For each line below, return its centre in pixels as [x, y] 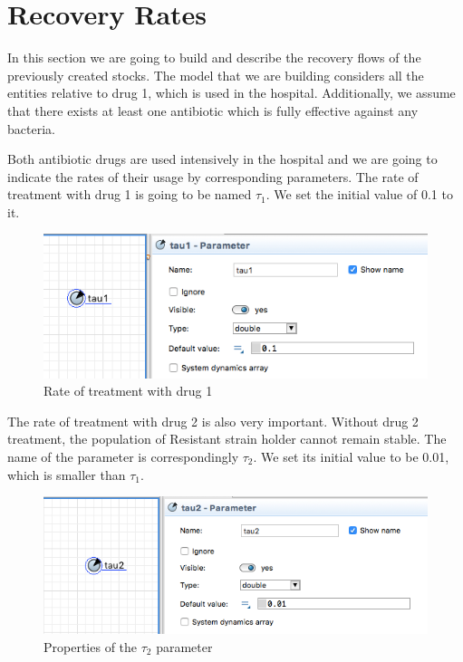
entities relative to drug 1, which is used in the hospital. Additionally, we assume [231, 93]
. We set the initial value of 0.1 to [359, 194]
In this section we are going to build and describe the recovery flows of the [214, 58]
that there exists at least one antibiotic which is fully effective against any [213, 110]
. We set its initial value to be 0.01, [351, 457]
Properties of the [91, 646]
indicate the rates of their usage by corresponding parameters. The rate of [213, 176]
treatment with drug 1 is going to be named [130, 194]
